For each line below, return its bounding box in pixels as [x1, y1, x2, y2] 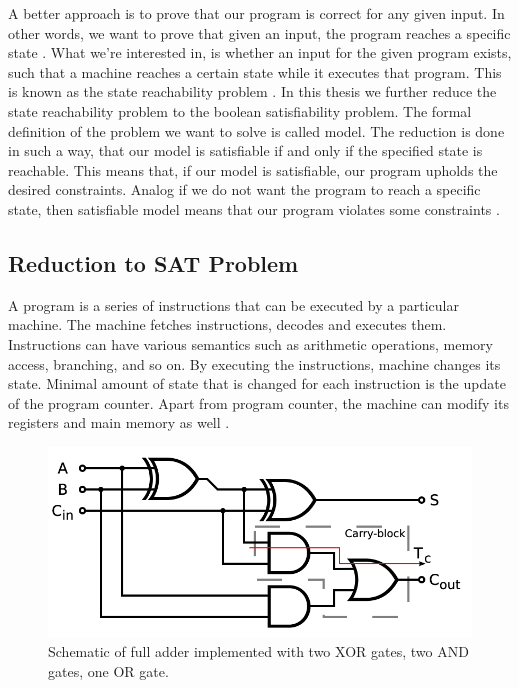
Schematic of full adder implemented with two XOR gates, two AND [48, 641, 469, 662]
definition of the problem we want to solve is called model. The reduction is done [8, 120, 505, 141]
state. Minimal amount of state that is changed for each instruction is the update [8, 373, 506, 394]
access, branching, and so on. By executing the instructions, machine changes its [8, 353, 501, 374]
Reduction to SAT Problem [8, 247, 299, 278]
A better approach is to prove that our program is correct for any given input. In [8, 3, 505, 23]
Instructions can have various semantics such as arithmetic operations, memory [8, 333, 493, 354]
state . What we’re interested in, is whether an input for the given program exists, [8, 42, 512, 63]
